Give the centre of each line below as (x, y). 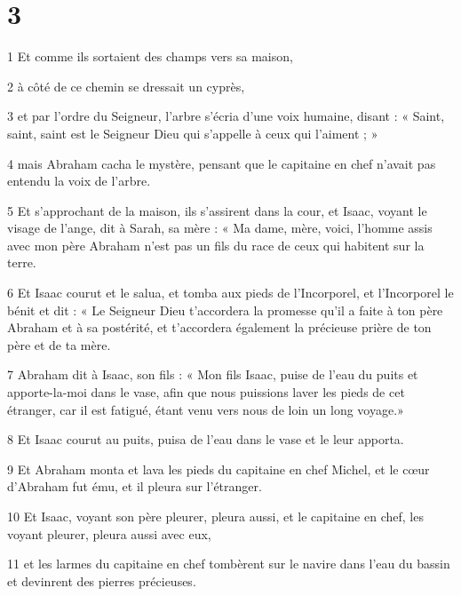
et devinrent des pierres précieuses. (102, 580)
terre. (22, 262)
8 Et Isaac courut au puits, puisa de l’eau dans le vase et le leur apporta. (206, 439)
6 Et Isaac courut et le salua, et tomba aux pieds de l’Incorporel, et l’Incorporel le (230, 293)
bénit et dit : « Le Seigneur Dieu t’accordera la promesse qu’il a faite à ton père (225, 310)
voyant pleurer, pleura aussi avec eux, (109, 533)
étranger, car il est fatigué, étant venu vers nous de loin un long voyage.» (206, 409)
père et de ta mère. (59, 344)
